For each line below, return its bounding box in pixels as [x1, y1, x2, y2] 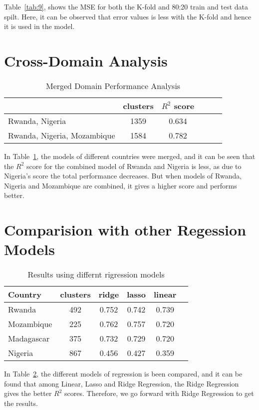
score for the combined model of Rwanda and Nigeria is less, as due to [26, 160, 242, 171]
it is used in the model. [4, 21, 75, 31]
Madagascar [8, 332, 50, 344]
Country [8, 288, 41, 300]
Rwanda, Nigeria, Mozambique [8, 129, 115, 141]
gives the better [4, 388, 52, 398]
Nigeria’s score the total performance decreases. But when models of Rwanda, [4, 170, 242, 181]
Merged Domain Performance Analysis [45, 79, 181, 91]
